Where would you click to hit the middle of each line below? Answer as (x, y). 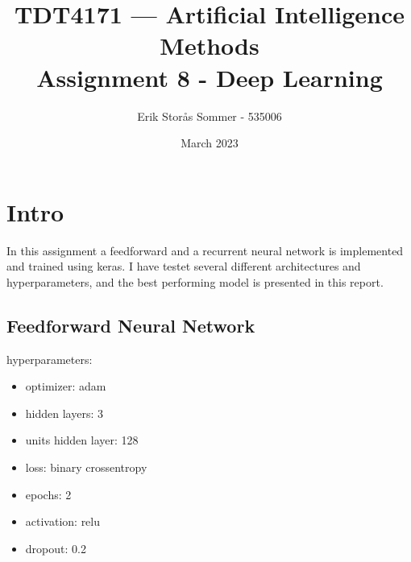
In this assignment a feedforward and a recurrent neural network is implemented (205, 250)
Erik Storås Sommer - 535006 (210, 116)
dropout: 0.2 (56, 548)
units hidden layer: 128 (82, 440)
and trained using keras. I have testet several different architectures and (184, 266)
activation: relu (63, 521)
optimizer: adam (66, 386)
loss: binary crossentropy (86, 467)
